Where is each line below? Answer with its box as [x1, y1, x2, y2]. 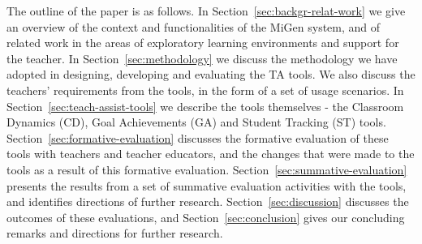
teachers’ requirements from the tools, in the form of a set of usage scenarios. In [6, 81, 404, 98]
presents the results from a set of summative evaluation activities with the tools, [6, 177, 407, 194]
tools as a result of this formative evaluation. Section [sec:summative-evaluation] [6, 161, 407, 178]
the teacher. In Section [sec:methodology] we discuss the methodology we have [6, 49, 398, 66]
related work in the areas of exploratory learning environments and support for [6, 34, 399, 51]
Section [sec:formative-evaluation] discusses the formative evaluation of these [6, 129, 389, 146]
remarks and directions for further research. [6, 225, 223, 242]
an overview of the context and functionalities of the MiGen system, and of [6, 18, 381, 35]
